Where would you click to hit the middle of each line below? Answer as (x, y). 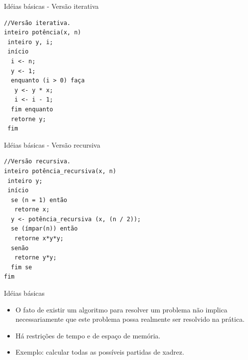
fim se (22, 267)
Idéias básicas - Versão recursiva (52, 144)
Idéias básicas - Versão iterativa (51, 6)
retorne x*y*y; (39, 239)
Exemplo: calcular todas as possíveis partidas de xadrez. (100, 352)
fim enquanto (32, 109)
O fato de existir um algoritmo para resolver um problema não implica (121, 309)
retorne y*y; (36, 258)
